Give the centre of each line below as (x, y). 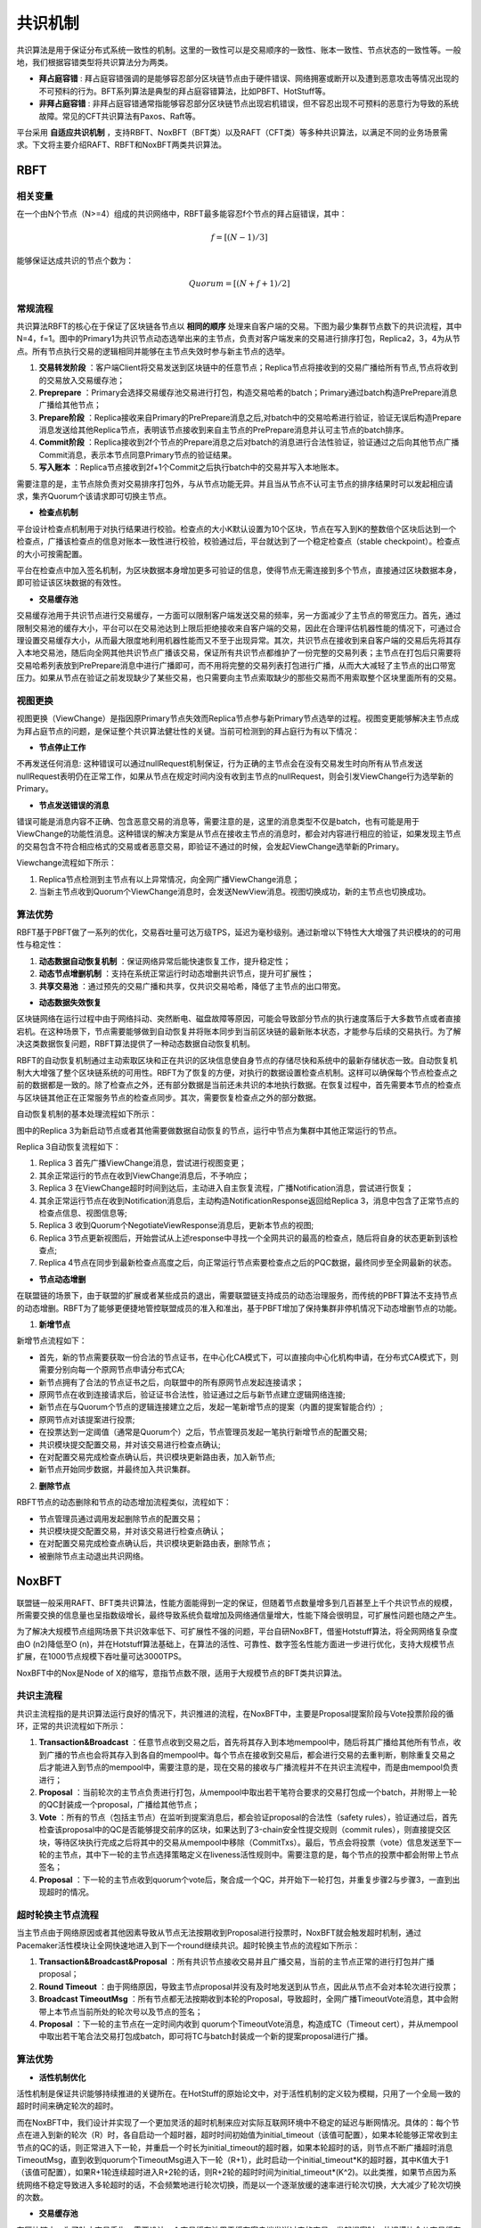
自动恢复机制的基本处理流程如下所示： (87, 1114)
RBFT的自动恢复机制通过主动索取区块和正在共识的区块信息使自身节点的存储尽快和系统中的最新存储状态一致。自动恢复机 (237, 1060)
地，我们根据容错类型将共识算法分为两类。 (94, 61)
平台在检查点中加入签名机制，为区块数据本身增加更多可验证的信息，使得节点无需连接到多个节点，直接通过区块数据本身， (239, 570)
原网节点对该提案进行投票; (87, 1419)
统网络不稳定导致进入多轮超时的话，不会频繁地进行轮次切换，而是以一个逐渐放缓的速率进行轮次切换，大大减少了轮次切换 (239, 2184)
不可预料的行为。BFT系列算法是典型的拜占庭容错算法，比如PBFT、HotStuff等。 (184, 91)
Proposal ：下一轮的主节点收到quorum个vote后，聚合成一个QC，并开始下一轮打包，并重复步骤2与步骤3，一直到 (245, 1880)
